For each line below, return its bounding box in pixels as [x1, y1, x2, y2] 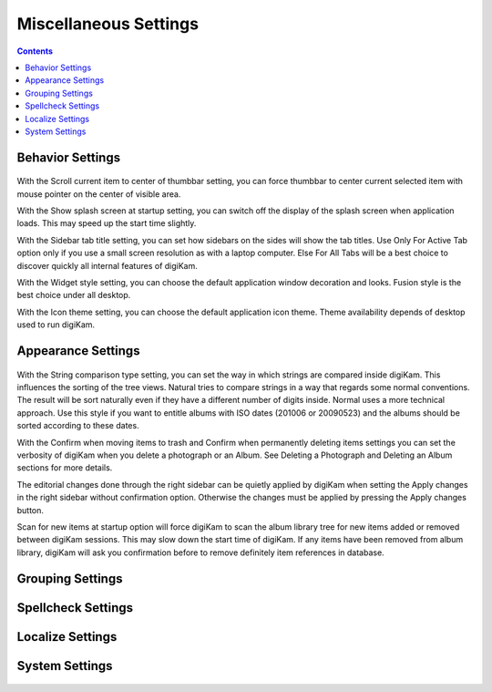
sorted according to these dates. [16, 420, 140, 431]
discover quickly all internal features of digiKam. [16, 260, 198, 271]
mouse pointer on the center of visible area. [16, 188, 181, 200]
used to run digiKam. [16, 319, 96, 330]
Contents [16, 46, 54, 57]
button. [16, 504, 45, 515]
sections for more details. [16, 462, 113, 473]
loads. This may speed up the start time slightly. [16, 218, 197, 229]
